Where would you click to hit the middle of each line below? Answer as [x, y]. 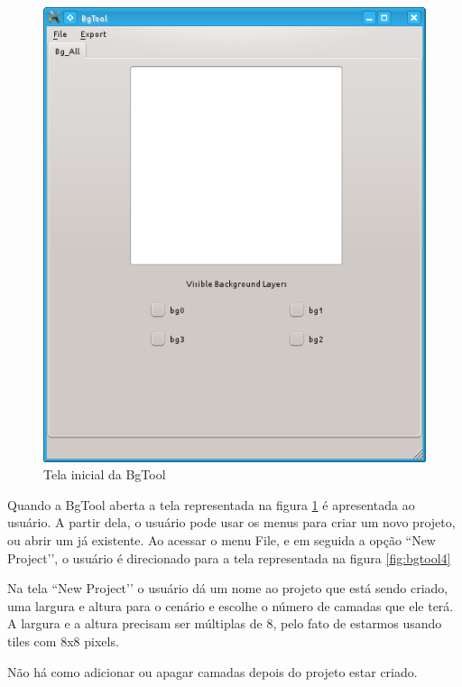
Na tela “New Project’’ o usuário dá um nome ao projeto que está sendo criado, [228, 588]
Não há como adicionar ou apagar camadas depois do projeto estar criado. [213, 671]
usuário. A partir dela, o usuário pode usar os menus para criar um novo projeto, [231, 522]
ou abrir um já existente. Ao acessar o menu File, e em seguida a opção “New [222, 540]
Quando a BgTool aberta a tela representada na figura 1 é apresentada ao [211, 504]
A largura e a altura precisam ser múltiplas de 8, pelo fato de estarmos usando [225, 623]
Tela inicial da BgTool [105, 474]
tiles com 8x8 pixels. [63, 641]
